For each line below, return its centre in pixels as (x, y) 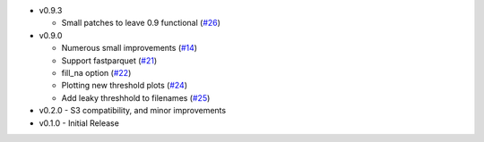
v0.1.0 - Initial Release (79, 123)
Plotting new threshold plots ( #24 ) (125, 86)
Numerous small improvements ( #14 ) (129, 48)
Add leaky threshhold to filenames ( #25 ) (136, 97)
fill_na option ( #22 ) (96, 72)
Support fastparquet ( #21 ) (109, 60)
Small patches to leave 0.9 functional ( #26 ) (141, 23)
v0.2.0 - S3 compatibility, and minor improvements (133, 111)
